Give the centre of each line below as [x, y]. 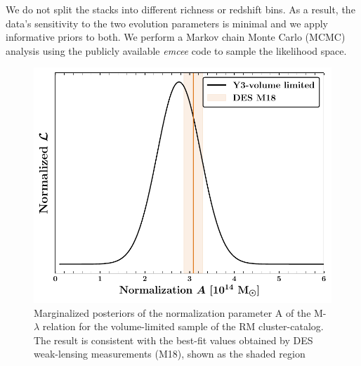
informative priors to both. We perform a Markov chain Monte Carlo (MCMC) [176, 37]
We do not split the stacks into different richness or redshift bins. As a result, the [180, 9]
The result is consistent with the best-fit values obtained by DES [173, 340]
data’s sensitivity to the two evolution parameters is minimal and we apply [167, 23]
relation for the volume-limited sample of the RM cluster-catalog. [183, 326]
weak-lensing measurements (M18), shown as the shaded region [170, 354]
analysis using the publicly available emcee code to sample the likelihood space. [176, 50]
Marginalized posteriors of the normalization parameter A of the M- [180, 312]
